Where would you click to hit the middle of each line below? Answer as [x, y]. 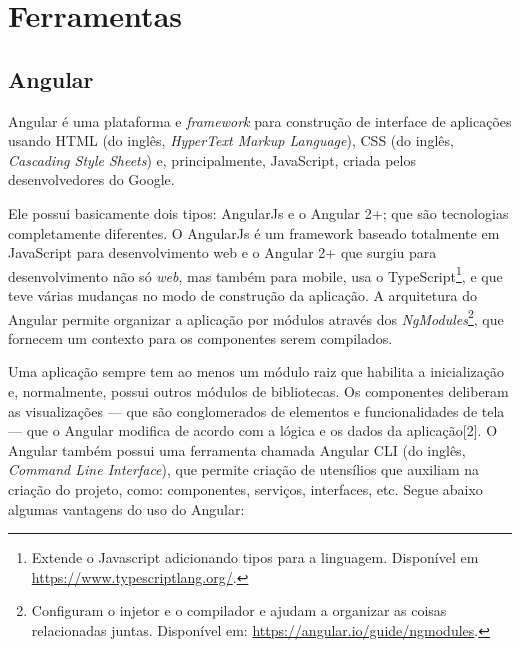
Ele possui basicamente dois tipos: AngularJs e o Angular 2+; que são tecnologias [258, 212]
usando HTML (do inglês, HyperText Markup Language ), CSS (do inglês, [231, 140]
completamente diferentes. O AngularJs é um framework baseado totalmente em [254, 232]
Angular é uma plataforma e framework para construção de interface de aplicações [260, 120]
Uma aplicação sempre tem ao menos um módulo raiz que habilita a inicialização [256, 371]
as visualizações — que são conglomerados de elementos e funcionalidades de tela [256, 410]
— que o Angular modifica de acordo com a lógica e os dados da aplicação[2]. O [253, 430]
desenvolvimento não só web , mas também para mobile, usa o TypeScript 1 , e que [255, 274]
